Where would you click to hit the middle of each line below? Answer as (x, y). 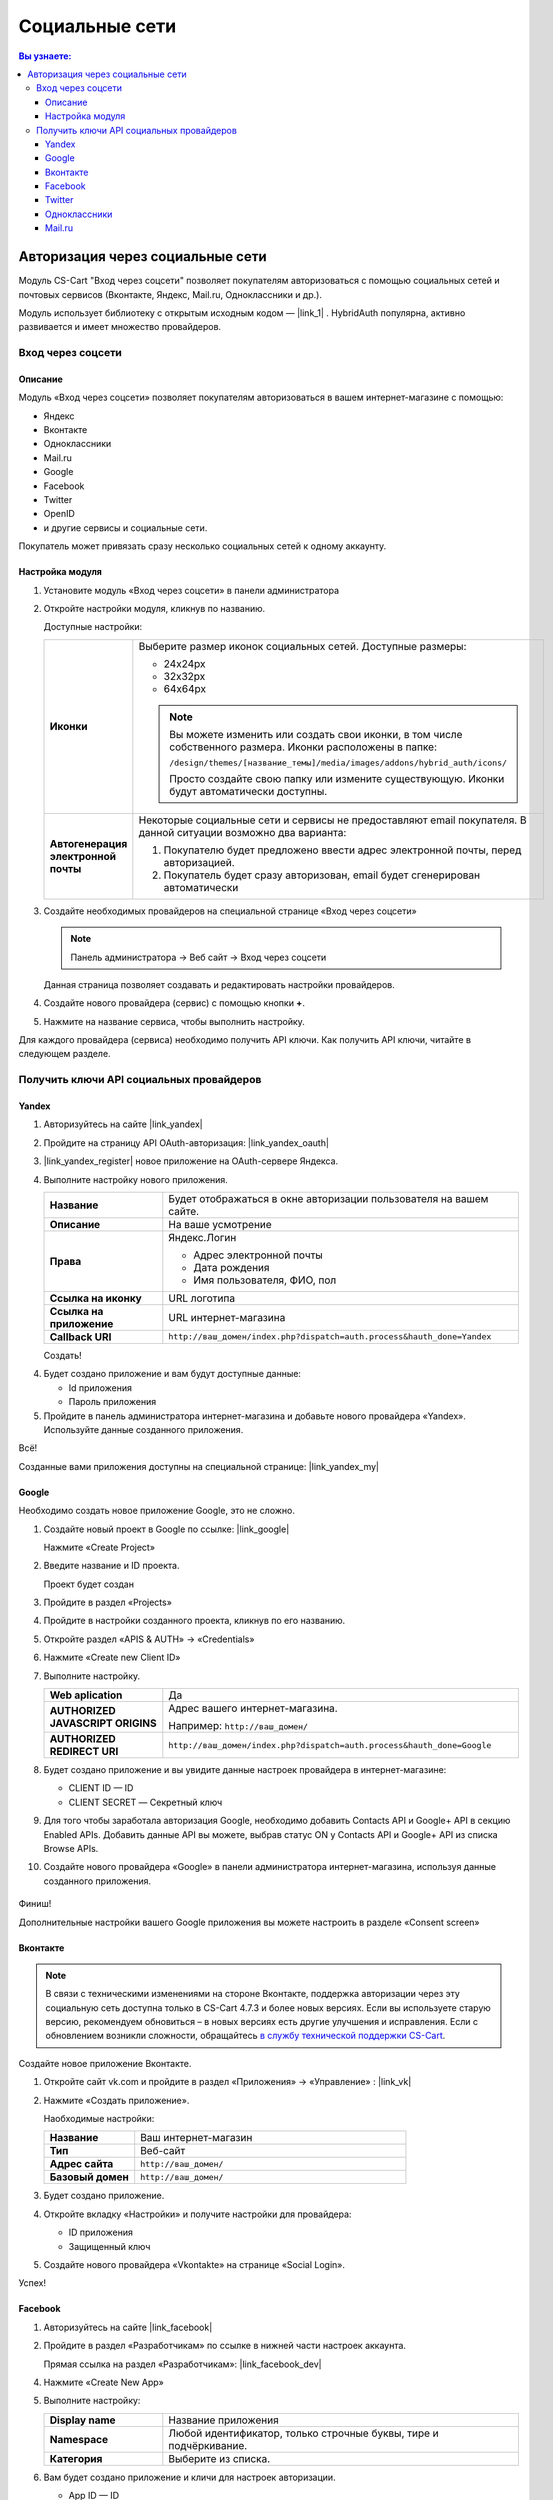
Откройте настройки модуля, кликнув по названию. (154, 608)
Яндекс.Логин (202, 1237)
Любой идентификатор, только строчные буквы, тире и (303, 2433)
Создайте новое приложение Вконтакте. (105, 2063)
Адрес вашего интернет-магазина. (253, 1708)
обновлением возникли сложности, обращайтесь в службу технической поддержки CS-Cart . (245, 2036)
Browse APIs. (71, 1848)
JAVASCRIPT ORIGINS (103, 1723)
